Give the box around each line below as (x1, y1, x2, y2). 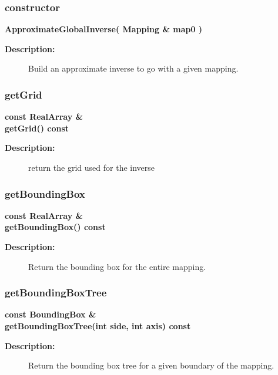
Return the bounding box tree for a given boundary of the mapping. (28, 359, 274, 371)
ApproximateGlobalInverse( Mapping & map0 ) (5, 23, 203, 35)
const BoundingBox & (5, 308, 96, 320)
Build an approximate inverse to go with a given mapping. (28, 62, 239, 75)
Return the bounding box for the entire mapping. (28, 260, 206, 272)
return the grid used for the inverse (28, 161, 155, 173)
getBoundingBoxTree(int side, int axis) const (5, 320, 191, 332)
